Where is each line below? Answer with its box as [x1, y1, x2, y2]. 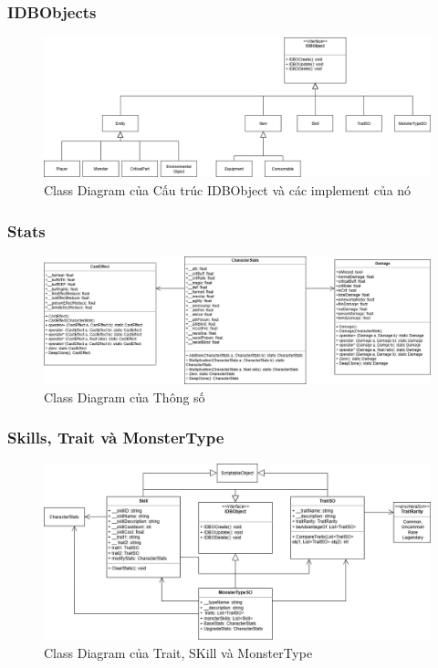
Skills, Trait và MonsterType [7, 426, 224, 449]
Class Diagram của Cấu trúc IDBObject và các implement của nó [44, 181, 412, 200]
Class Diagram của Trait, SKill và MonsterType [44, 642, 313, 662]
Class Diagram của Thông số [44, 387, 205, 406]
